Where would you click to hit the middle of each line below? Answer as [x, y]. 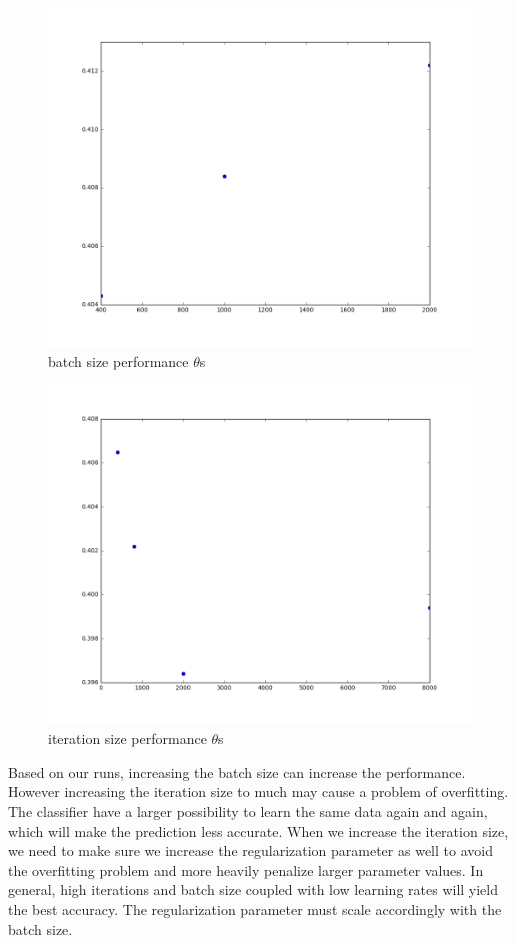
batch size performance [118, 360]
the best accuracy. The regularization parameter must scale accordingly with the [255, 908]
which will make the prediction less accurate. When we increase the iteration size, [258, 830]
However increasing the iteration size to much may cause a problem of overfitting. [258, 791]
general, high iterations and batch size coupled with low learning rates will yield [253, 889]
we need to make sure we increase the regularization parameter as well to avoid [250, 850]
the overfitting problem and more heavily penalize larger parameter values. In [246, 869]
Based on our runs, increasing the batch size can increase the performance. [237, 771]
